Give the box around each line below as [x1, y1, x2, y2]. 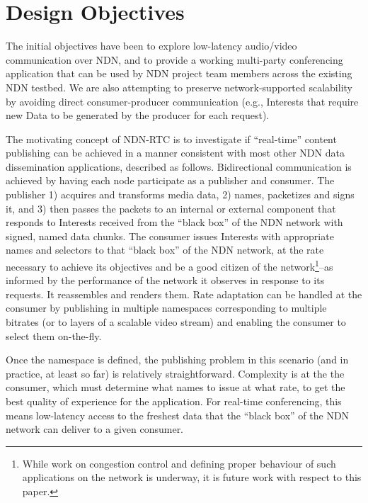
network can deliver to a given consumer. [6, 422, 184, 436]
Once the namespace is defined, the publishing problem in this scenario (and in [6, 352, 349, 367]
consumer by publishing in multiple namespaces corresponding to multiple [6, 300, 327, 315]
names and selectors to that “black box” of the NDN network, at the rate [6, 242, 324, 257]
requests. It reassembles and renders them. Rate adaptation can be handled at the [6, 286, 362, 301]
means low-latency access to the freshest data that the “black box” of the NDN [6, 407, 350, 422]
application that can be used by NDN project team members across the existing [6, 66, 352, 81]
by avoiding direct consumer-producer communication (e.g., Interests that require [6, 94, 359, 108]
